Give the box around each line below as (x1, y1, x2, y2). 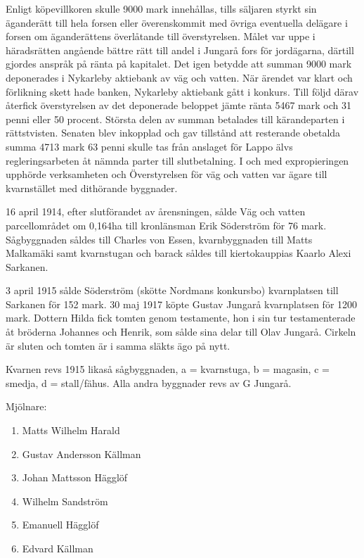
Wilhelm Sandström (22, 493, 108, 508)
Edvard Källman (22, 541, 93, 555)
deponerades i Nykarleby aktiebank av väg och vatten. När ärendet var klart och (6, 70, 353, 84)
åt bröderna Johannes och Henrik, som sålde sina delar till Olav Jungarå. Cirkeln (6, 324, 356, 339)
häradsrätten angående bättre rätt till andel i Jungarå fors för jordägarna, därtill (6, 42, 354, 57)
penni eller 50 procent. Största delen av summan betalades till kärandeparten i (6, 111, 345, 126)
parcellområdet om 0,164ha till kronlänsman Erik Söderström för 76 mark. (6, 217, 327, 232)
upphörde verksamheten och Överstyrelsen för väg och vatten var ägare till (6, 167, 327, 182)
